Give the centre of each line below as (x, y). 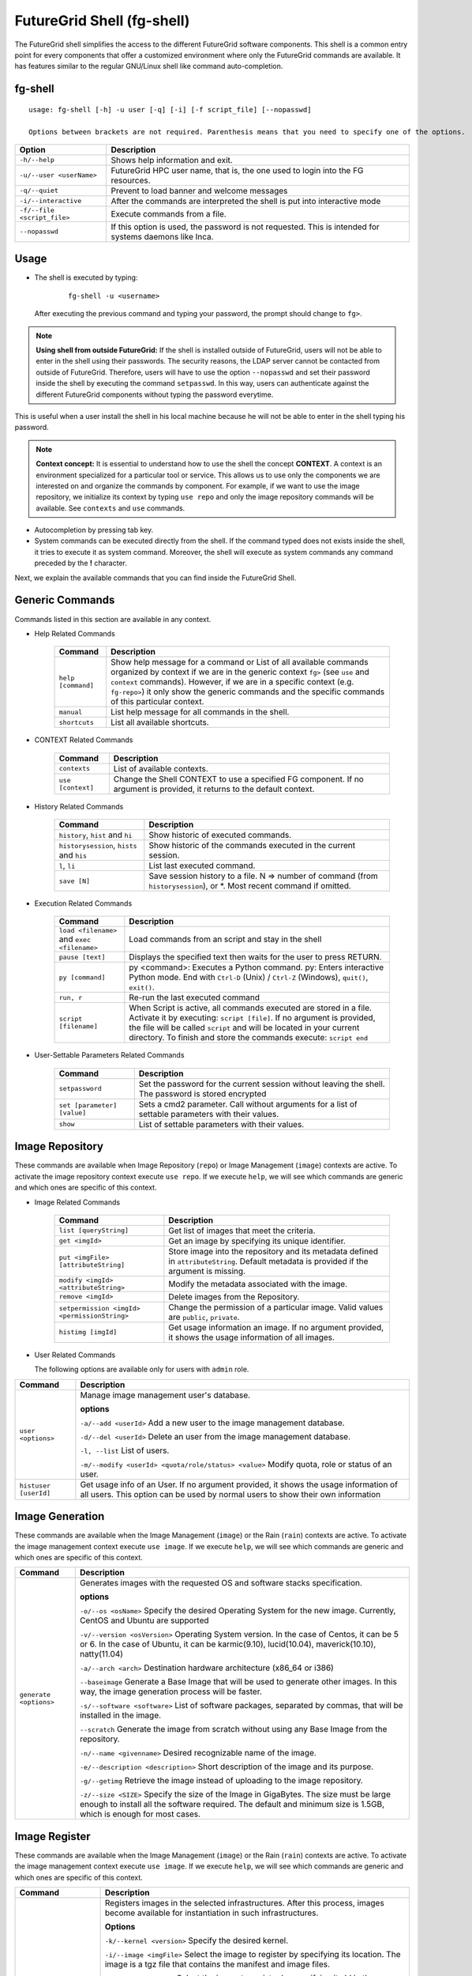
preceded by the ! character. (81, 563)
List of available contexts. (161, 768)
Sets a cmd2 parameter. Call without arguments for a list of (248, 1104)
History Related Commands (79, 806)
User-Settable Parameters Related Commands (109, 1055)
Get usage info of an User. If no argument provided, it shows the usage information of (239, 1484)
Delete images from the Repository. (234, 1296)
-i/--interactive (51, 201)
